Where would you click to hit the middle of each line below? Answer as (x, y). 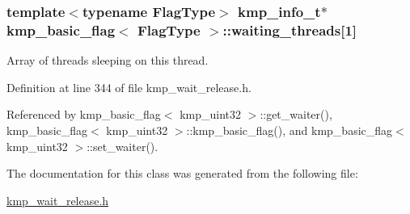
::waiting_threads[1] (290, 29)
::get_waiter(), (296, 114)
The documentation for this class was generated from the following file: (182, 173)
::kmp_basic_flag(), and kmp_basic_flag (290, 130)
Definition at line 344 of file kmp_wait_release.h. (129, 87)
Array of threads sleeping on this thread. (108, 60)
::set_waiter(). (123, 146)
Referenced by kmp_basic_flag (84, 114)
